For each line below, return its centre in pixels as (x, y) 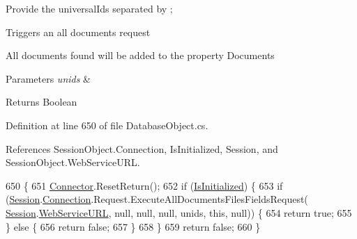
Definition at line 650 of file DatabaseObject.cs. (107, 125)
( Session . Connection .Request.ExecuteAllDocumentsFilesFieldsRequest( (157, 199)
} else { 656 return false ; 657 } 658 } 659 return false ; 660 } (133, 226)
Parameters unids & (48, 78)
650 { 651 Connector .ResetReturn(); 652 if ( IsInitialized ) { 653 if (144, 185)
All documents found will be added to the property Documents (140, 55)
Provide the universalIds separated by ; (89, 8)
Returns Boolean (41, 102)
